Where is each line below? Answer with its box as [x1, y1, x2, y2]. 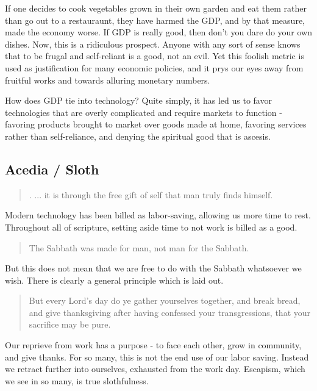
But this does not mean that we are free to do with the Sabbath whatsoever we [5, 262, 302, 274]
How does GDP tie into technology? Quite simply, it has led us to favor [5, 94, 272, 107]
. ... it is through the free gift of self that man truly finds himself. [29, 188, 273, 201]
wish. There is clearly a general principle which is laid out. [5, 273, 224, 286]
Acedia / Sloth [5, 159, 99, 178]
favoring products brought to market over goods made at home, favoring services [5, 118, 307, 131]
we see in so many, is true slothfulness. [5, 374, 149, 387]
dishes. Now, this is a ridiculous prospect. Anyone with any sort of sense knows [5, 37, 301, 50]
